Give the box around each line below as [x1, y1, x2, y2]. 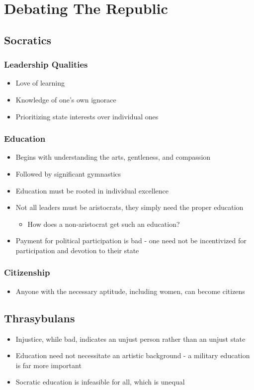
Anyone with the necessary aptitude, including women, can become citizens [15, 286, 245, 296]
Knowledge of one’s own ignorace [15, 94, 116, 104]
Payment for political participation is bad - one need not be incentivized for [15, 235, 247, 246]
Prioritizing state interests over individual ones [15, 111, 159, 121]
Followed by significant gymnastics [15, 168, 121, 179]
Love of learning [15, 78, 65, 88]
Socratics [4, 32, 51, 47]
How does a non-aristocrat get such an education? [27, 218, 180, 229]
